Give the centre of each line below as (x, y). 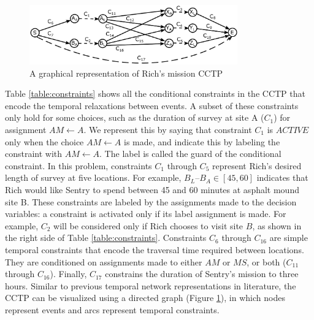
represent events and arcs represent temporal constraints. (112, 309)
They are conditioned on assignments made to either (104, 261)
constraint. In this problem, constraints (78, 165)
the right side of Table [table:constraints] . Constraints (106, 238)
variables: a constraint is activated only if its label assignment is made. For (146, 214)
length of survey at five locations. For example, (93, 177)
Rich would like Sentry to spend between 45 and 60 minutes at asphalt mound (152, 189)
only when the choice (44, 141)
